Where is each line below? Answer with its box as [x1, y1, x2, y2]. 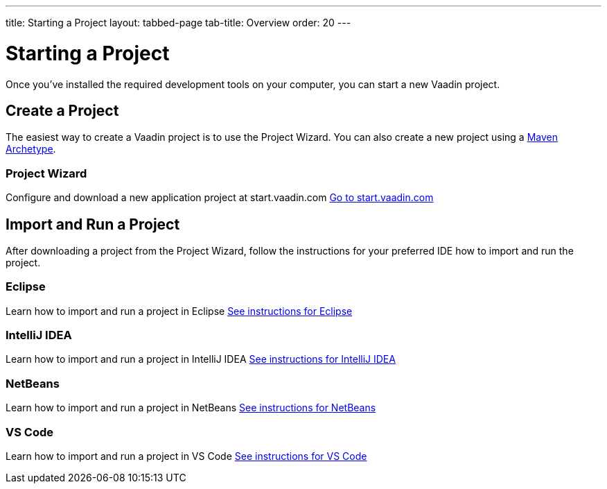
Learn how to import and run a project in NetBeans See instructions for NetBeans [6, 402, 376, 414]
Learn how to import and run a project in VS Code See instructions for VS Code [6, 449, 367, 462]
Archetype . [6, 143, 56, 155]
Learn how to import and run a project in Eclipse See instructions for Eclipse [6, 304, 353, 317]
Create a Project [6, 101, 119, 119]
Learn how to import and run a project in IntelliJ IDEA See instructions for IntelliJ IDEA [6, 353, 396, 366]
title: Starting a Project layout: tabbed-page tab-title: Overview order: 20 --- [6, 17, 351, 28]
